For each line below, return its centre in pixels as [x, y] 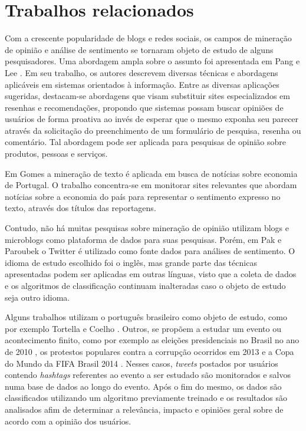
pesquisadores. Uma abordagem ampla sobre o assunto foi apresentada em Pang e [152, 61]
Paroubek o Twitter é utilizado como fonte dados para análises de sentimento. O [150, 251]
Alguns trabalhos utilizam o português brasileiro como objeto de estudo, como [146, 317]
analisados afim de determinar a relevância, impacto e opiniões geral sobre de [144, 409]
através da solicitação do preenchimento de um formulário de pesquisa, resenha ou [153, 130]
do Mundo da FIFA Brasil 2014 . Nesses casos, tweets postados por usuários [142, 363]
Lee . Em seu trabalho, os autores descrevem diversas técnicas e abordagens [142, 72]
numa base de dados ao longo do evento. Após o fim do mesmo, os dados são [143, 386]
